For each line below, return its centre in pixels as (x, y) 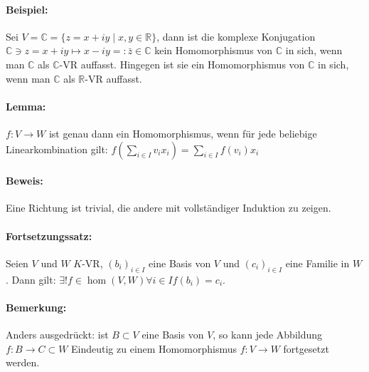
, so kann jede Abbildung (268, 334)
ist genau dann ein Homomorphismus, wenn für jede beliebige (183, 133)
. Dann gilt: (31, 279)
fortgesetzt (306, 348)
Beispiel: (27, 9)
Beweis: (25, 181)
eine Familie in (317, 263)
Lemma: (26, 106)
